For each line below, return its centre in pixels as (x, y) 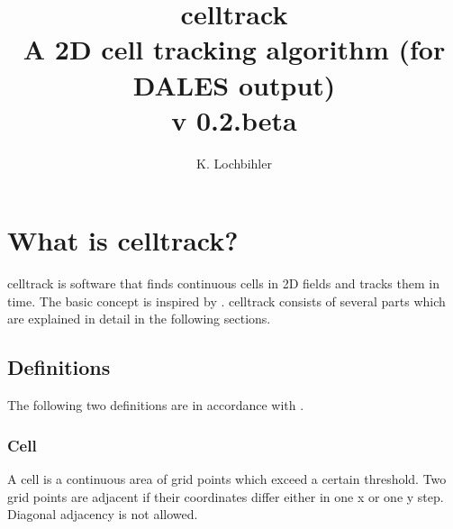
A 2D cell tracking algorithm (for (234, 49)
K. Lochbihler (234, 163)
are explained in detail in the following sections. (139, 319)
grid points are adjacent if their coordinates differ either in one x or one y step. (226, 496)
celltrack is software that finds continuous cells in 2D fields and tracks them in (223, 283)
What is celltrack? (123, 240)
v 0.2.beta (234, 119)
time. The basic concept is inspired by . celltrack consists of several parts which (226, 301)
